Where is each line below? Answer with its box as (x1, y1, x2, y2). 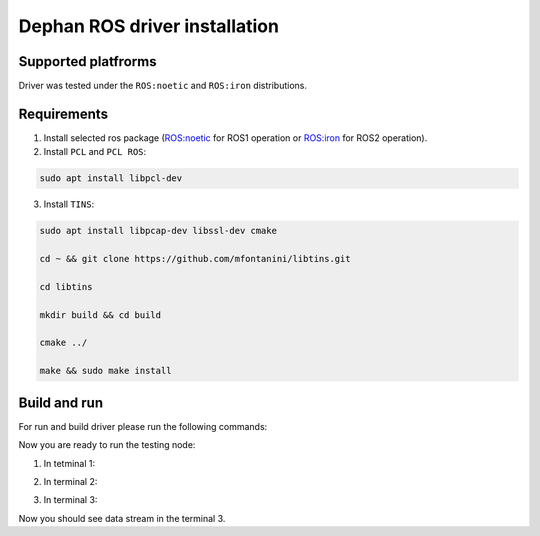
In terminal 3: (43, 494, 98, 506)
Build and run (18, 394, 104, 411)
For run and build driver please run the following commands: (18, 420, 268, 432)
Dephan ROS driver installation (18, 15, 280, 37)
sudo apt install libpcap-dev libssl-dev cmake (39, 225, 277, 237)
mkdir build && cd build (39, 309, 162, 320)
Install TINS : (43, 198, 95, 210)
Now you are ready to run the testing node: (18, 439, 196, 451)
